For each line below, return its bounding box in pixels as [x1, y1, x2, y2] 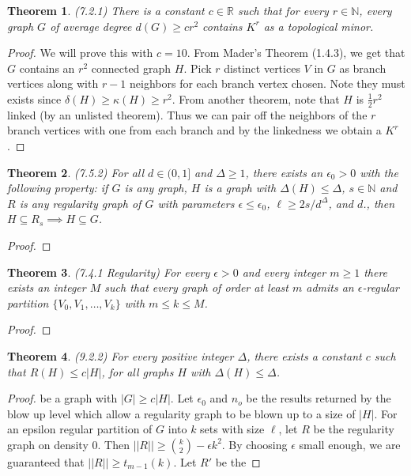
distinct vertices [224, 59, 300, 76]
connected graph [91, 59, 172, 76]
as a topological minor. [263, 17, 374, 34]
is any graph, [124, 179, 187, 196]
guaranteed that [7, 453, 85, 470]
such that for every [237, 2, 329, 18]
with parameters [157, 195, 235, 211]
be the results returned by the [246, 390, 391, 406]
